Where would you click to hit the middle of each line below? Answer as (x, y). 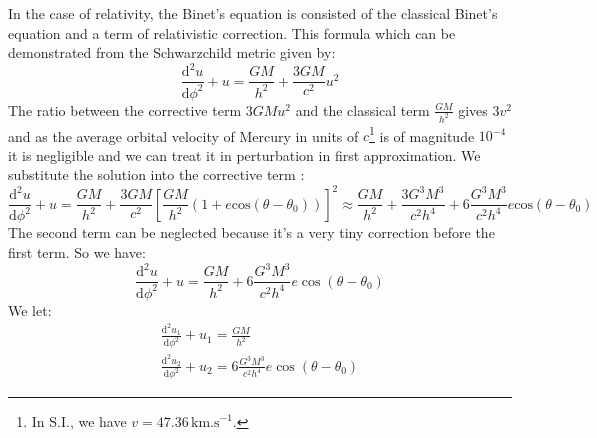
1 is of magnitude (422, 134)
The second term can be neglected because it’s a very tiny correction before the (251, 232)
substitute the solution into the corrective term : (156, 174)
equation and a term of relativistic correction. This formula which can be (232, 32)
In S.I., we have (79, 420)
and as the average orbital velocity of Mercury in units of (183, 135)
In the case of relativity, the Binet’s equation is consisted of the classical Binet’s (253, 13)
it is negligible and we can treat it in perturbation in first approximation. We (244, 154)
